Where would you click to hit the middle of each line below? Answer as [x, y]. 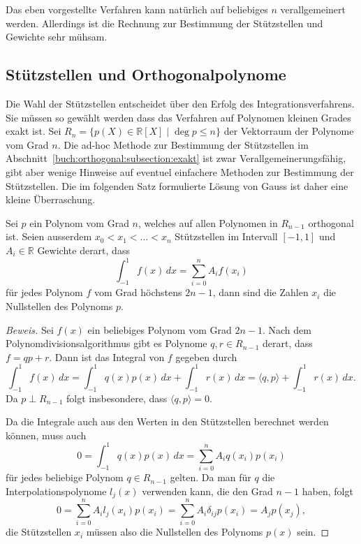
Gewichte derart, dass [83, 250]
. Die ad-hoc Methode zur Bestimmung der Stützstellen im [183, 144]
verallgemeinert [313, 9]
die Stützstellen [39, 532]
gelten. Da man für [211, 477]
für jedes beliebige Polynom [65, 477]
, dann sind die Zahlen [260, 292]
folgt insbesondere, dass [117, 398]
